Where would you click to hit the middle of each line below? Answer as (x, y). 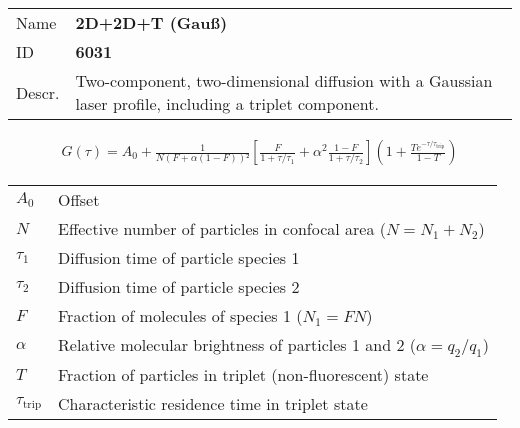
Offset (79, 200)
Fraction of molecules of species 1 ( (180, 316)
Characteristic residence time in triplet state (213, 404)
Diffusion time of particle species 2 (179, 287)
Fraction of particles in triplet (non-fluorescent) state (243, 375)
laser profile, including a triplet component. (227, 103)
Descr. (38, 92)
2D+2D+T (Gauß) (151, 22)
